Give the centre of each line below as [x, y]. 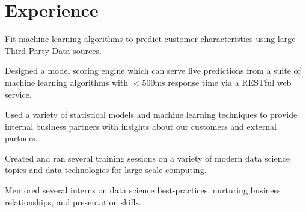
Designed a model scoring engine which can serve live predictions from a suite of [153, 71]
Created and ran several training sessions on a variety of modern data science [147, 158]
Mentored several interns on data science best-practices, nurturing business [143, 190]
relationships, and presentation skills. [73, 201]
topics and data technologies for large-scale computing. [106, 170]
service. [18, 94]
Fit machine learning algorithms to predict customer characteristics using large [150, 39]
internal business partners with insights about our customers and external [141, 126]
